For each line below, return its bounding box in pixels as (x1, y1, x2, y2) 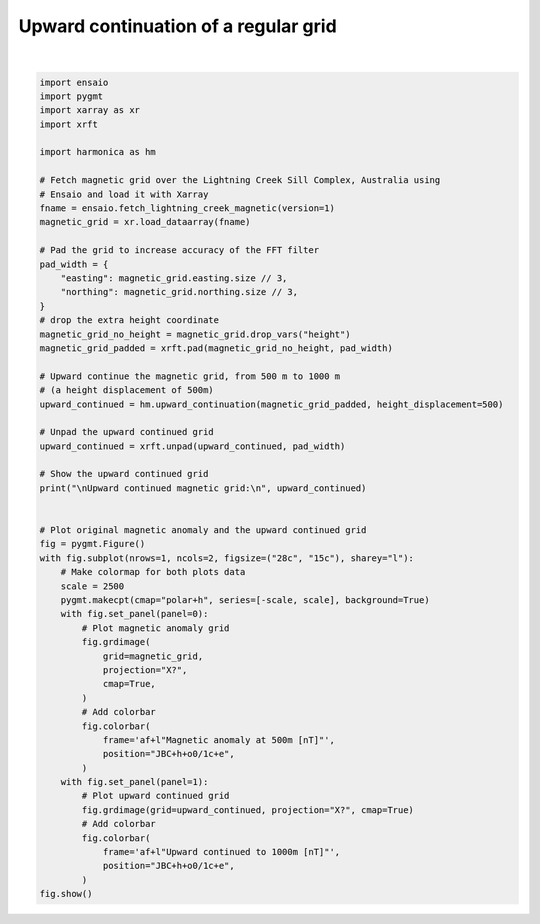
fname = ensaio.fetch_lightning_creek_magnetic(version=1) (39, 203, 335, 214)
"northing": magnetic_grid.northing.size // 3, (60, 286, 299, 298)
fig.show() (39, 888, 93, 900)
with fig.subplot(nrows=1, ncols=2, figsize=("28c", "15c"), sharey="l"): (39, 552, 415, 564)
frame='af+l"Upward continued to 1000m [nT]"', (102, 846, 341, 858)
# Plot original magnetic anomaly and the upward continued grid (39, 525, 367, 536)
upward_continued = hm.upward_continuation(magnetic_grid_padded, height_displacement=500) (39, 398, 504, 410)
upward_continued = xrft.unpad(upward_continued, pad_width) (39, 440, 346, 452)
